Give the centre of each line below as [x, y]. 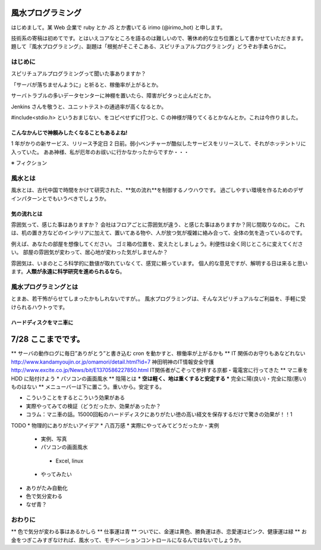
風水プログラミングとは [45, 287]
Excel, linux [70, 461]
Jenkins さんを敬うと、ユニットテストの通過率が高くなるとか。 [89, 107]
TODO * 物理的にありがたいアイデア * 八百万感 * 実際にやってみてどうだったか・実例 [115, 425]
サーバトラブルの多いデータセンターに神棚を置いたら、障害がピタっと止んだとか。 [112, 96]
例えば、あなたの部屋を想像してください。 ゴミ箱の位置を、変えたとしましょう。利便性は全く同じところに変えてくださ [157, 243]
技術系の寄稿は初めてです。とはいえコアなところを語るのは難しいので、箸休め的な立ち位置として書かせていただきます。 [159, 38]
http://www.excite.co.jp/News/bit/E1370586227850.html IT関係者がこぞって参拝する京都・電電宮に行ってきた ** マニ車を [160, 370]
